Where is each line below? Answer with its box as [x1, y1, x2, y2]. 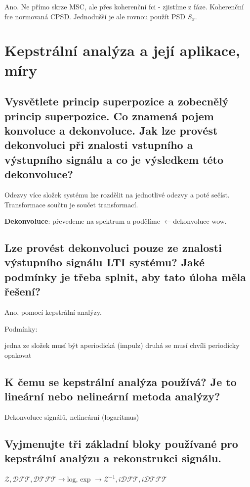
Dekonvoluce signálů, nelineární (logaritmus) [4, 412, 139, 422]
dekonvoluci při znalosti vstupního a [4, 137, 193, 152]
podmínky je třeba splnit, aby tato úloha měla [4, 269, 246, 284]
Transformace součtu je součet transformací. [4, 199, 138, 209]
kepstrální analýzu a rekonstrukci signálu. [4, 450, 222, 466]
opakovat [4, 349, 32, 360]
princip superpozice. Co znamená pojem [4, 108, 214, 123]
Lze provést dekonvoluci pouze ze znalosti [4, 240, 222, 255]
